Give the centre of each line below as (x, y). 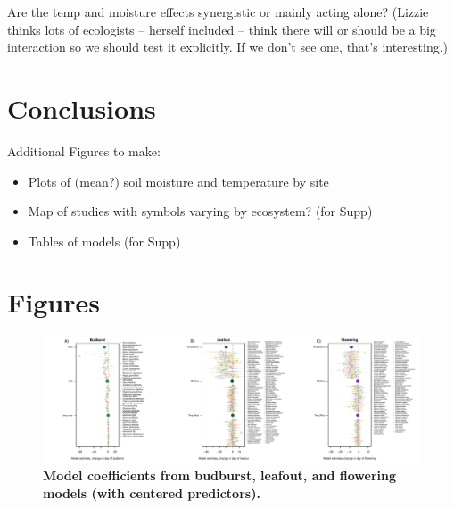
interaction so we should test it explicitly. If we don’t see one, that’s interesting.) (228, 47)
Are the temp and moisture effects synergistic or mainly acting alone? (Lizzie (218, 12)
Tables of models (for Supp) (104, 241)
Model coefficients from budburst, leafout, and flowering (219, 475)
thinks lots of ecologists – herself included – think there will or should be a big (222, 29)
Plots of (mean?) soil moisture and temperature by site (178, 181)
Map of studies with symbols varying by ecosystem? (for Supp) (200, 211)
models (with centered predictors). (152, 492)
